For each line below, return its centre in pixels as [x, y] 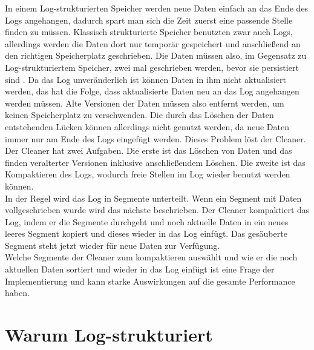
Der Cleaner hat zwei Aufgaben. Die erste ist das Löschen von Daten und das [149, 150]
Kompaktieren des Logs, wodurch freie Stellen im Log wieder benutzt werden [148, 174]
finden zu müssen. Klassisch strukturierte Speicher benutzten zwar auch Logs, [149, 32]
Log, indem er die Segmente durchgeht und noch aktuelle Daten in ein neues [147, 221]
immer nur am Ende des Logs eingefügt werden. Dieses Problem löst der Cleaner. [155, 138]
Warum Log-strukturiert [109, 335]
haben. [17, 293]
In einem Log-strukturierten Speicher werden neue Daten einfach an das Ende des [157, 8]
